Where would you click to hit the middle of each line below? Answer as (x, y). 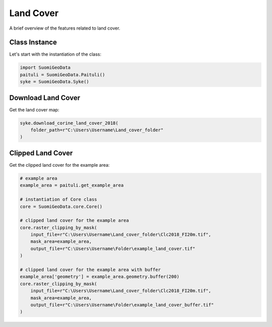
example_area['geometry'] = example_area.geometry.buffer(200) (100, 277)
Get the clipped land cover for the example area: (59, 165)
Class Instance (33, 42)
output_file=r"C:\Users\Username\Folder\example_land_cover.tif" (113, 248)
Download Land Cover (45, 98)
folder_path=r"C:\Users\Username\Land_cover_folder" (97, 130)
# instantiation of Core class (59, 199)
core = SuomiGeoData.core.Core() (61, 206)
